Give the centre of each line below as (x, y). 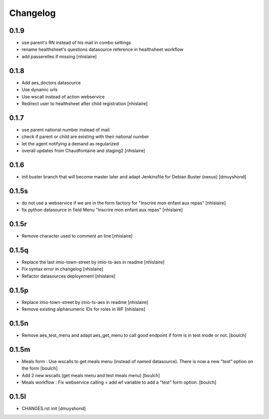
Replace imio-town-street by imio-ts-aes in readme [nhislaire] (85, 302)
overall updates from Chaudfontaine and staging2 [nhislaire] (83, 150)
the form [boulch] (40, 368)
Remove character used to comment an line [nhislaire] (77, 236)
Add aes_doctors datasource (51, 83)
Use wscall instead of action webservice (63, 97)
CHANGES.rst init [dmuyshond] (54, 408)
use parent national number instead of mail (66, 130)
